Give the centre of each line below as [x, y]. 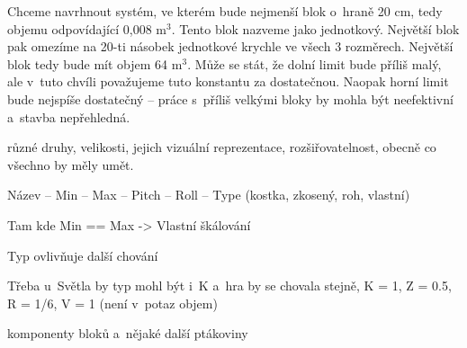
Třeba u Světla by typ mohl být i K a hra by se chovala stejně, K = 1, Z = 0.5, [229, 286]
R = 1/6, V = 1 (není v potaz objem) [112, 303]
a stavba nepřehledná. [69, 116]
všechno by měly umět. [71, 164]
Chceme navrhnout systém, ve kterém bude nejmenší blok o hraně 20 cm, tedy [225, 11]
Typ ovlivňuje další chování [83, 255]
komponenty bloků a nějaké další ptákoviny [128, 333]
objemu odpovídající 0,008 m [87, 28]
